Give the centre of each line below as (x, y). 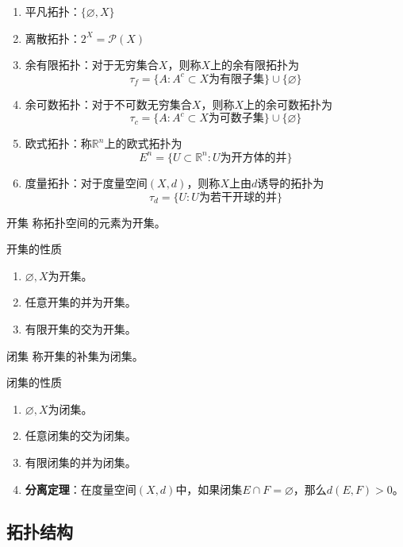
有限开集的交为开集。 (81, 328)
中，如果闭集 (209, 489)
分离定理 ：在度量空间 (81, 489)
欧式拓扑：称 (58, 143)
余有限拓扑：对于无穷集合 (92, 65)
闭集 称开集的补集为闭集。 (75, 355)
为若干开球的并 (238, 197)
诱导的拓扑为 (291, 182)
